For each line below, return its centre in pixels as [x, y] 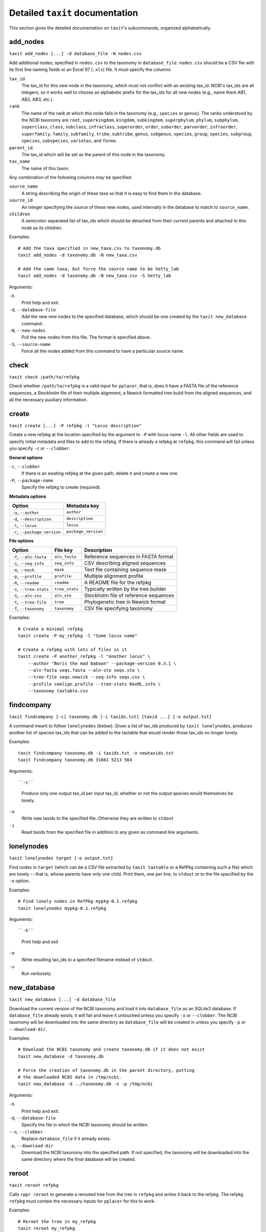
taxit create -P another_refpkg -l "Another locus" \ [84, 656]
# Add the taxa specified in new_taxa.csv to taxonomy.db [89, 248]
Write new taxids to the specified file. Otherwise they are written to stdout [98, 819]
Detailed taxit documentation [74, 13]
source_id [21, 200]
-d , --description [32, 518]
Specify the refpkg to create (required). [61, 487]
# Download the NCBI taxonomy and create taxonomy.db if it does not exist [111, 1049]
